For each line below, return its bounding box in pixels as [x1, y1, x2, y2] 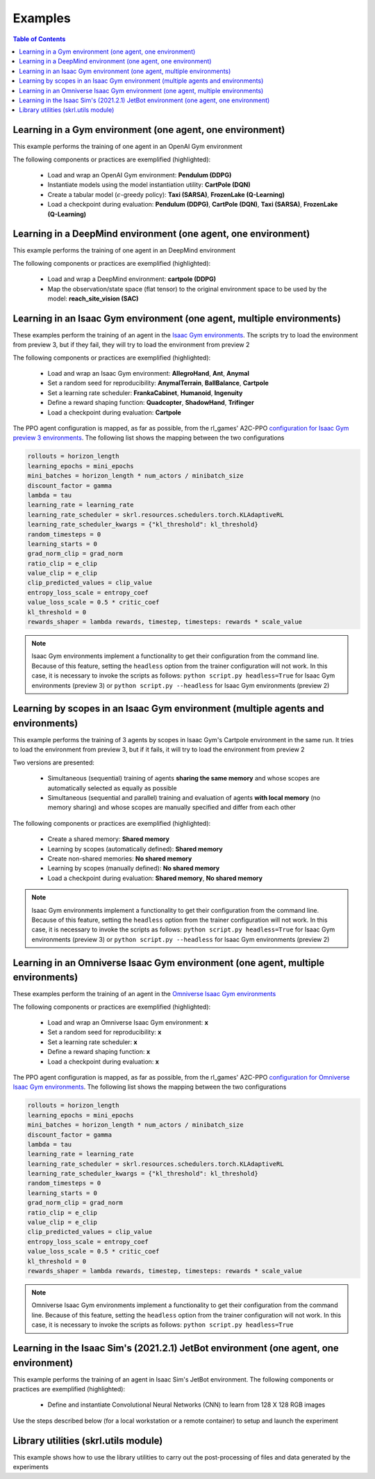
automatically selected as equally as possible [47, 783, 177, 792]
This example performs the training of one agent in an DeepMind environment [12, 246, 236, 255]
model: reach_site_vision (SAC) [47, 294, 139, 303]
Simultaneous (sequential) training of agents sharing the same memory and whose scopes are [47, 774, 320, 783]
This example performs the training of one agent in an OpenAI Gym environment [12, 143, 243, 151]
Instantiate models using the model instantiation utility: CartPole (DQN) [47, 181, 251, 189]
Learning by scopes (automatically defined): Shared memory [47, 845, 223, 853]
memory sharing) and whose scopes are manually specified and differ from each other [47, 804, 296, 812]
